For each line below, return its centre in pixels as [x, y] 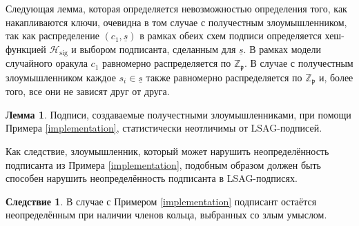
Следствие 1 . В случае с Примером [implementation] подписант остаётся [161, 201]
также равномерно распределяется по [224, 77]
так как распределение [52, 35]
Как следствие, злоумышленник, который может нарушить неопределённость [167, 151]
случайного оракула [47, 63]
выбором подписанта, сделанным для [158, 49]
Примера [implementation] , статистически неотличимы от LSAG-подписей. [164, 128]
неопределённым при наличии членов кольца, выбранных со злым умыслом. [166, 215]
